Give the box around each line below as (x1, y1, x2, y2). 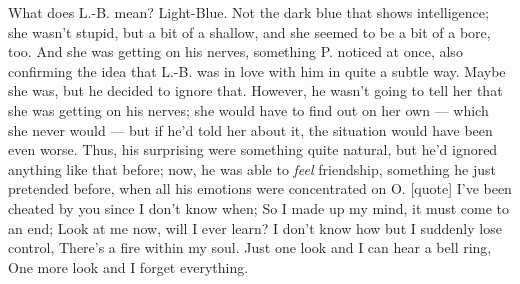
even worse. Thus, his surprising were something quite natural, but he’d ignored (8, 139, 498, 160)
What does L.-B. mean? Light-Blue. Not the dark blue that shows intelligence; (8, 2, 489, 22)
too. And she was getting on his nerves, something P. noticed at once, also (8, 41, 463, 62)
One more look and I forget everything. (8, 256, 249, 277)
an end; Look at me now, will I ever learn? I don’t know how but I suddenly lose (8, 217, 502, 238)
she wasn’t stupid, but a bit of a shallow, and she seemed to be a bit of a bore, (8, 21, 491, 42)
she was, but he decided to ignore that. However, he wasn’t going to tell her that (8, 80, 503, 101)
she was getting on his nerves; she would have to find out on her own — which (8, 99, 489, 120)
